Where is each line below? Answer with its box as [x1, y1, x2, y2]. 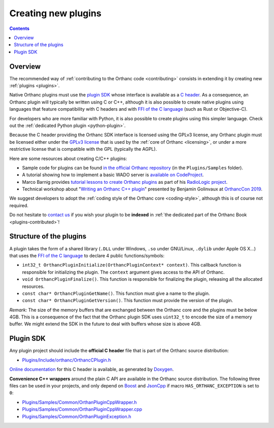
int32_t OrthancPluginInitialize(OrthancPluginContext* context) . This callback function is [22, 262, 242, 268]
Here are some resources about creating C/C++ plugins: [9, 155, 127, 161]
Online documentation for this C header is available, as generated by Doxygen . [9, 366, 174, 373]
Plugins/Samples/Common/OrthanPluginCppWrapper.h [22, 399, 137, 405]
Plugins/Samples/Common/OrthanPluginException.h [22, 413, 131, 419]
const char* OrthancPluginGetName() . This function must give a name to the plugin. [22, 290, 210, 297]
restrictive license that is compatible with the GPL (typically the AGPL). [9, 146, 157, 152]
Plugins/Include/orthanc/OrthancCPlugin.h [22, 357, 111, 363]
